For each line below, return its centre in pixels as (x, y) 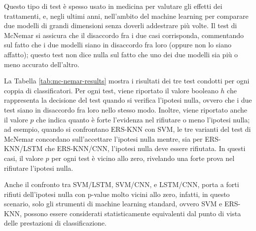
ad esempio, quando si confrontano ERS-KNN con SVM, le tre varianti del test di (128, 129)
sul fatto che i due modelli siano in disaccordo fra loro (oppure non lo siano (118, 45)
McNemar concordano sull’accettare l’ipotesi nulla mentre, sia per (103, 138)
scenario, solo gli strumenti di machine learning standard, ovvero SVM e (113, 204)
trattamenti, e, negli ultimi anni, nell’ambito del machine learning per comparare (126, 16)
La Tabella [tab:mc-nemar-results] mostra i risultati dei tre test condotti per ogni (127, 81)
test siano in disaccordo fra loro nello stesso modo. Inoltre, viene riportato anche (126, 109)
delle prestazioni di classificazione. (55, 223)
